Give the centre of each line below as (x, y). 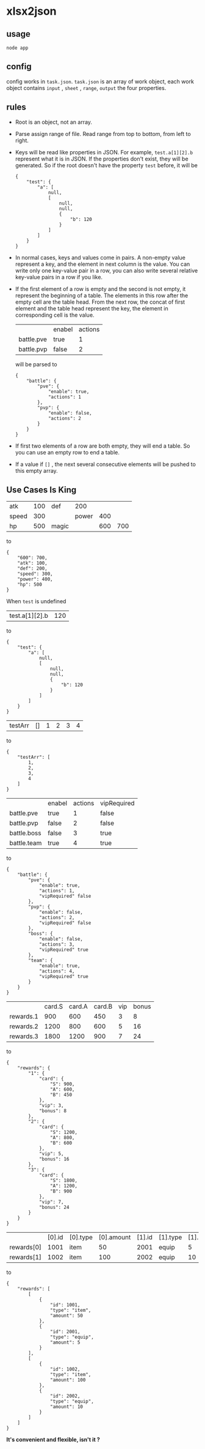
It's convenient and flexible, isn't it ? (53, 1440)
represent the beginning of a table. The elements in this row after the (102, 295)
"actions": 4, (57, 971)
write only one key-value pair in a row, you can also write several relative (106, 270)
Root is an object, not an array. (54, 122)
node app (17, 48)
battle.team (26, 843)
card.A (78, 1007)
